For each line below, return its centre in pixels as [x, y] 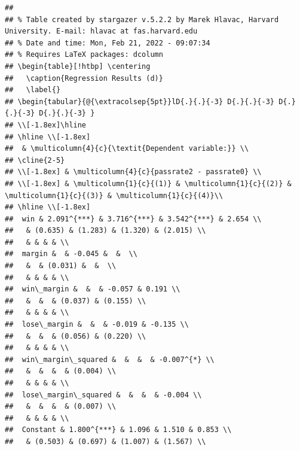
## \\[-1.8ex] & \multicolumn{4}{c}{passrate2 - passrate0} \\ [133, 172]
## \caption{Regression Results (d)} [84, 78]
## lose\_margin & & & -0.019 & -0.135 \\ [97, 325]
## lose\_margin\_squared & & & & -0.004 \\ [103, 395]
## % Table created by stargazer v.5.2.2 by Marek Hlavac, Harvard [142, 19]
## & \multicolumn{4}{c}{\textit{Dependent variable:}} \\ [127, 149]
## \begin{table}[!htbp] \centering [78, 66]
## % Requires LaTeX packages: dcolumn [84, 55]
